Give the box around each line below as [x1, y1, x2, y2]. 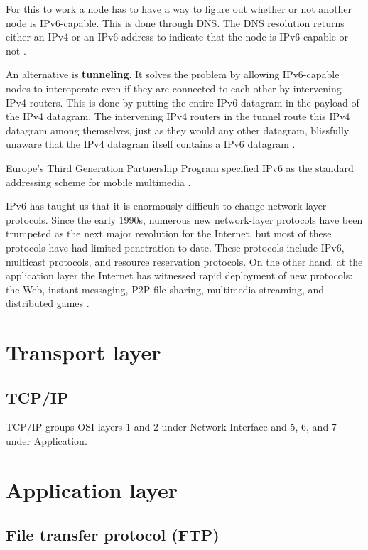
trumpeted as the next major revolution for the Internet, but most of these [6, 226, 332, 241]
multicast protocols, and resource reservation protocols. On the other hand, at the [6, 254, 363, 269]
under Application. [6, 433, 87, 448]
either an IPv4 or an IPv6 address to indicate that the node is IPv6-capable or [6, 29, 349, 44]
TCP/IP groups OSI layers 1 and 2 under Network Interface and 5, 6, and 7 [6, 419, 337, 434]
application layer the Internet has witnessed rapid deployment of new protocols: [6, 268, 353, 283]
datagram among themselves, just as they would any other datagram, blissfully [6, 122, 350, 137]
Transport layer [6, 338, 161, 367]
